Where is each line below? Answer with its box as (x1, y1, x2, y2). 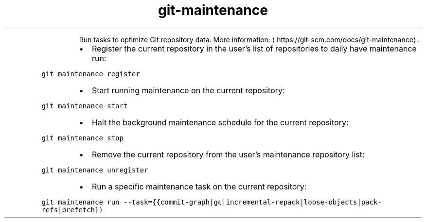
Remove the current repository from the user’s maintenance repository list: (91, 149, 365, 159)
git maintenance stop (41, 134, 124, 142)
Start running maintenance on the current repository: (91, 85, 285, 95)
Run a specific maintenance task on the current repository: (91, 181, 307, 191)
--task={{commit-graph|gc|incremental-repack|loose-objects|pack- (123, 198, 382, 206)
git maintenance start (41, 102, 128, 110)
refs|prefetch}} (41, 205, 103, 214)
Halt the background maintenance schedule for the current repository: (91, 117, 349, 127)
